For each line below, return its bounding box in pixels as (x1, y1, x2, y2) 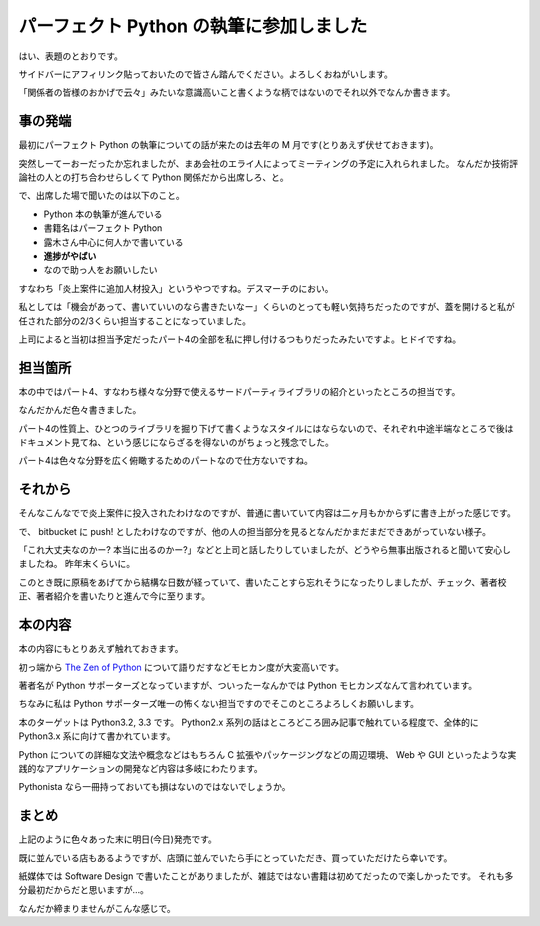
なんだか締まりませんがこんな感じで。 (18, 902, 177, 914)
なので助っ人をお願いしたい (43, 264, 158, 276)
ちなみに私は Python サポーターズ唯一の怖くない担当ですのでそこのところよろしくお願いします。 (18, 698, 420, 710)
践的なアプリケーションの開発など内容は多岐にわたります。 (18, 762, 264, 774)
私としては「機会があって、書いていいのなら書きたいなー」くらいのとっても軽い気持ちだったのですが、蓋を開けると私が (18, 301, 515, 313)
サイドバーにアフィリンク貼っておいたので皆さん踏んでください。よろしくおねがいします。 (18, 68, 394, 80)
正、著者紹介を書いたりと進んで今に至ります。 (18, 590, 210, 602)
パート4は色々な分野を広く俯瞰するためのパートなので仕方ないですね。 (18, 455, 314, 467)
